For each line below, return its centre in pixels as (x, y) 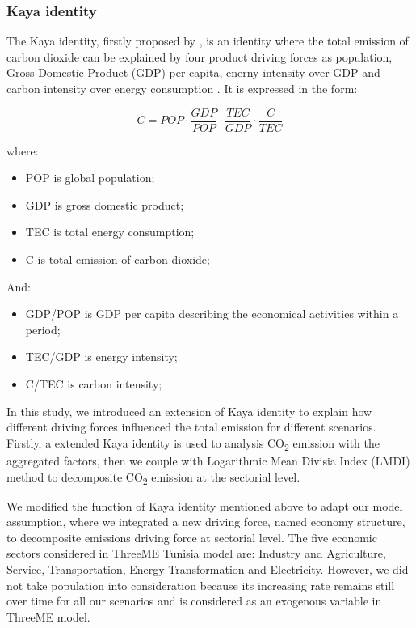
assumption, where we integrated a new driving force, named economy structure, (206, 522)
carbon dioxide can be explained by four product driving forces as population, (200, 56)
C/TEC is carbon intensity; (94, 384)
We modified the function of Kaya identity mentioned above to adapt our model (205, 505)
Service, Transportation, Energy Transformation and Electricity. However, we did (208, 569)
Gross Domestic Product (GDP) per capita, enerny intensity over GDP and (193, 72)
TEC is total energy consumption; (110, 232)
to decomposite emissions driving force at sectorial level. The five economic (192, 537)
